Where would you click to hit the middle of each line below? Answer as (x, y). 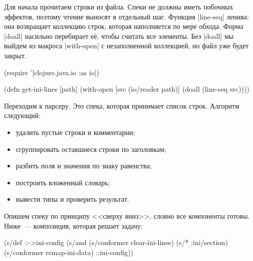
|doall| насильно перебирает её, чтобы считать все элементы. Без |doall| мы (119, 36)
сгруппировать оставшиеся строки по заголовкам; (91, 149)
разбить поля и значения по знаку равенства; (84, 166)
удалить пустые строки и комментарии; (75, 132)
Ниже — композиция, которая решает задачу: (73, 225)
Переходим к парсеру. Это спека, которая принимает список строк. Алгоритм (122, 105)
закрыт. (15, 55)
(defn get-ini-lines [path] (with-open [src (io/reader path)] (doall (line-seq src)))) (127, 89)
